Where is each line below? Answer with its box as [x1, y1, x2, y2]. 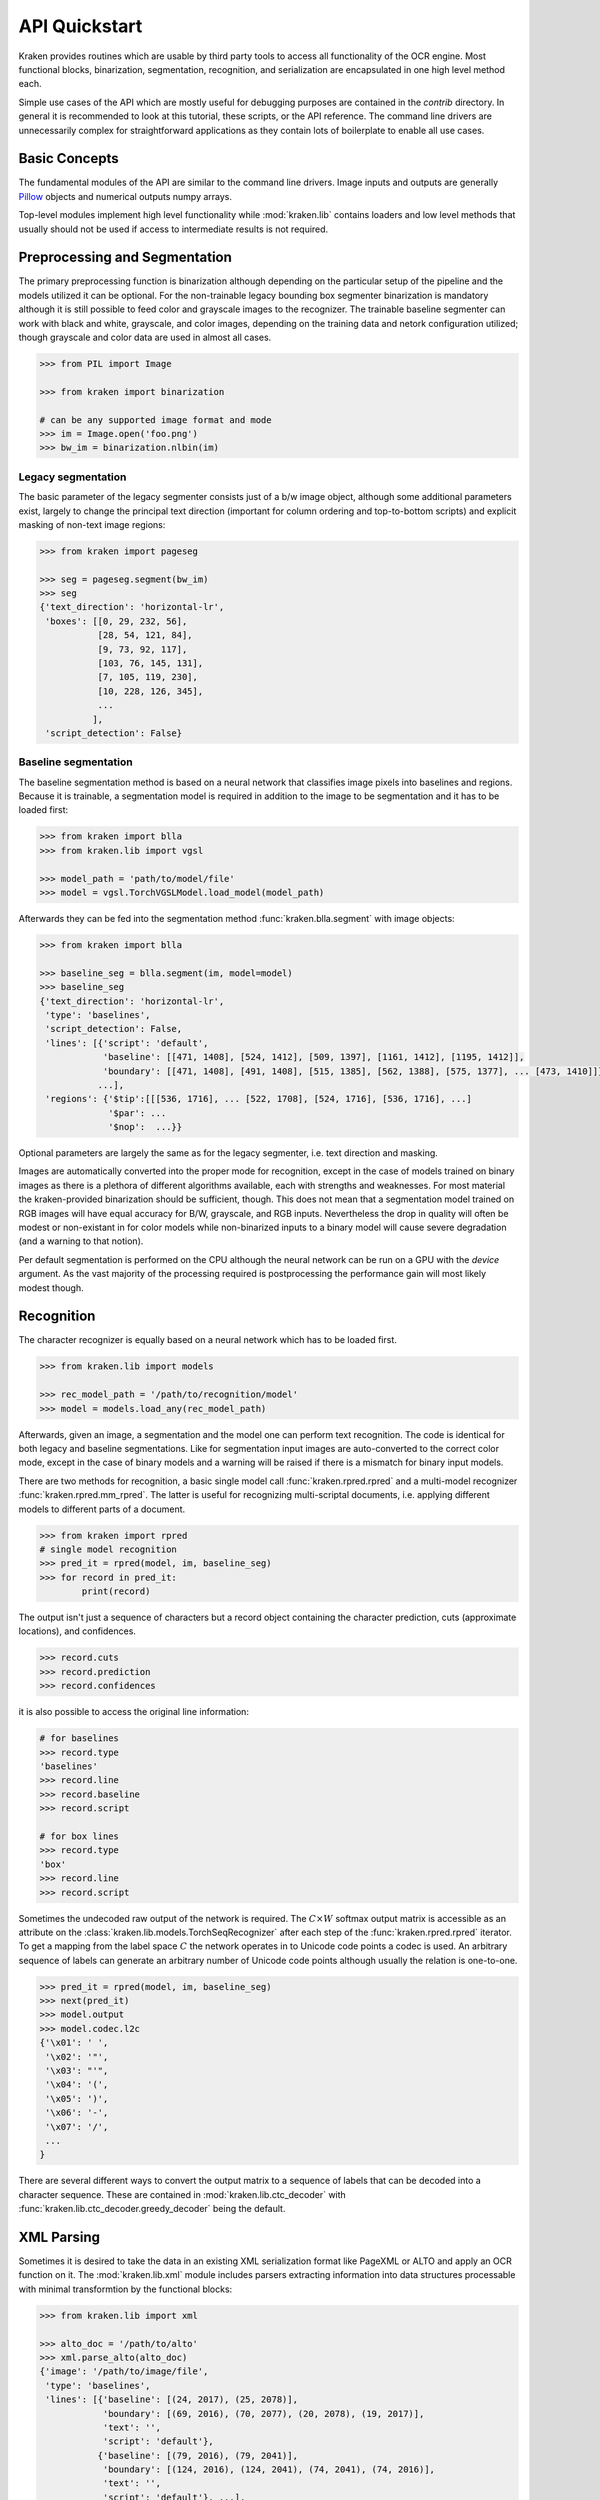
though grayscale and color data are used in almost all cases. [18, 331, 272, 344]
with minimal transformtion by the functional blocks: [18, 2283, 233, 2295]
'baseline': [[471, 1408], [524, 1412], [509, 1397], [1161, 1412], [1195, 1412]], [102, 1051, 525, 1063]
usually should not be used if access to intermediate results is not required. [18, 223, 329, 235]
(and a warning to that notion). [18, 1235, 144, 1247]
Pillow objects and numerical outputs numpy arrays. [18, 190, 233, 202]
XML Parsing [18, 2228, 100, 2245]
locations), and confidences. [18, 1625, 137, 1637]
